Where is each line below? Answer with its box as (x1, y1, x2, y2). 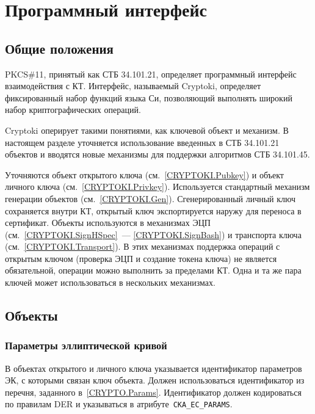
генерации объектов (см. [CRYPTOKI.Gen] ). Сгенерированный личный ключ (5, 192, 296, 205)
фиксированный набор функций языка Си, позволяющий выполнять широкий (5, 91, 292, 104)
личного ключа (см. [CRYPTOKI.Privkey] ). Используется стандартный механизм (5, 180, 310, 193)
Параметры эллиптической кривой (5, 338, 167, 353)
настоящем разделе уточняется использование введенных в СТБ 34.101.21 (5, 136, 280, 148)
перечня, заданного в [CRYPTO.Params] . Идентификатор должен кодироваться (5, 385, 302, 398)
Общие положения (5, 38, 114, 57)
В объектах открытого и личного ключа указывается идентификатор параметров (5, 361, 302, 374)
